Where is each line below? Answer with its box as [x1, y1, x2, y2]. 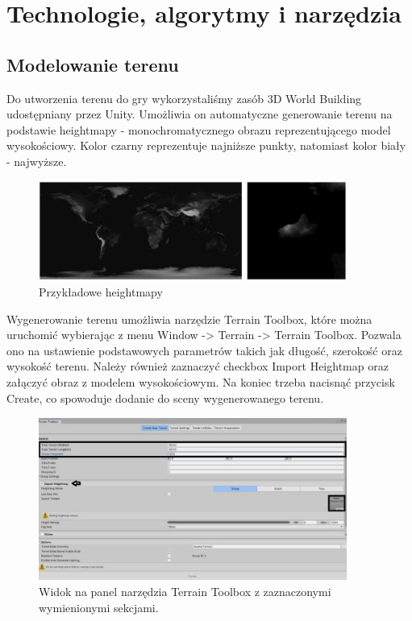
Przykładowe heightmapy [39, 283, 163, 300]
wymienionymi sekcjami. [39, 598, 159, 615]
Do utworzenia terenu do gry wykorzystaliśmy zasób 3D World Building [6, 89, 362, 106]
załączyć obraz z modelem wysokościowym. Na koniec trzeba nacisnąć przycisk [6, 373, 395, 390]
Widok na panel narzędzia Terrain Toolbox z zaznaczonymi [39, 582, 331, 599]
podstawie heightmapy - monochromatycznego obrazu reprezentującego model [6, 121, 391, 138]
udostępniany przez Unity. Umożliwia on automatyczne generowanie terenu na [6, 106, 393, 122]
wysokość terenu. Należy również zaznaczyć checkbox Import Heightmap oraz [6, 358, 389, 375]
